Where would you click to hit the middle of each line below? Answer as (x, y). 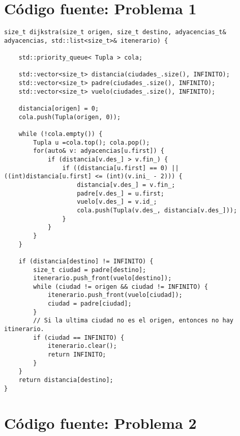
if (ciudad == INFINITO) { (79, 337)
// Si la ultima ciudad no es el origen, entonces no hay (133, 321)
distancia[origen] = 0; (59, 109)
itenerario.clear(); (82, 346)
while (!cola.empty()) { (61, 134)
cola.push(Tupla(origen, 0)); (70, 117)
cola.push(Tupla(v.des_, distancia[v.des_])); (157, 210)
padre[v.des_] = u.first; (121, 193)
